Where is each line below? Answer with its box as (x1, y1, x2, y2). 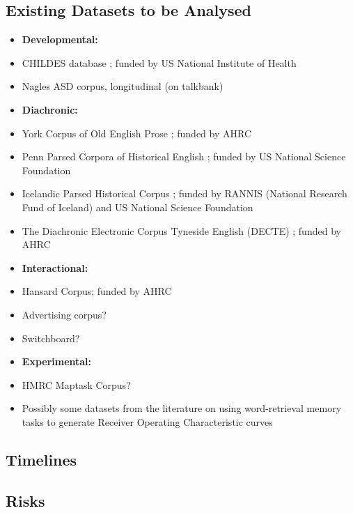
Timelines (6, 448, 77, 470)
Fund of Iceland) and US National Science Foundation (22, 199, 253, 214)
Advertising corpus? (22, 307, 107, 321)
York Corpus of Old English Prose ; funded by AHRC (22, 125, 252, 140)
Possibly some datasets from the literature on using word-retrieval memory (22, 401, 342, 415)
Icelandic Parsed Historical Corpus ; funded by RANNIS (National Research (22, 186, 347, 201)
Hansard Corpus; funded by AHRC (22, 284, 172, 298)
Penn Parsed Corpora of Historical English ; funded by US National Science (22, 149, 346, 164)
